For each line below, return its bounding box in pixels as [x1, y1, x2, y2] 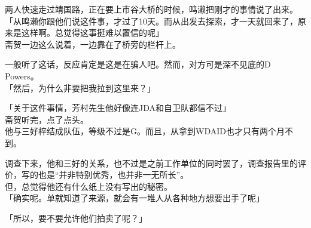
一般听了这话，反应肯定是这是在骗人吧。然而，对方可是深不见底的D [5, 58, 271, 70]
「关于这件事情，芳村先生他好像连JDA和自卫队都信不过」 [5, 101, 231, 114]
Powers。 [5, 69, 39, 82]
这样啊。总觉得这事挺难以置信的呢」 [21, 26, 164, 39]
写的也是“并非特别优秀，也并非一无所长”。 [21, 168, 189, 181]
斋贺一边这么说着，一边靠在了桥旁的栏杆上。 [5, 38, 181, 50]
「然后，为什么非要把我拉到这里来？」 [5, 81, 155, 94]
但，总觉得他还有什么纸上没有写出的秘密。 [5, 180, 172, 192]
